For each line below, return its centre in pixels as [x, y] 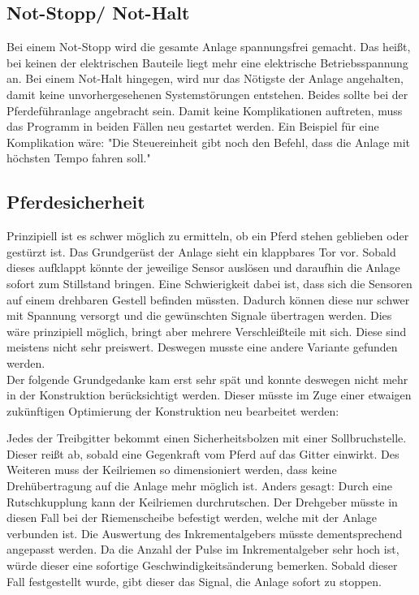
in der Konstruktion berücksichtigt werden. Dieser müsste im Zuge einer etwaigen [209, 395]
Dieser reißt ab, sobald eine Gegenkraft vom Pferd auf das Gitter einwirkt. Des [203, 453]
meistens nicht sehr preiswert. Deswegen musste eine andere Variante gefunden [202, 347]
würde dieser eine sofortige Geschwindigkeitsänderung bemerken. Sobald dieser [202, 565]
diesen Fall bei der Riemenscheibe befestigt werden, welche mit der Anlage [192, 517]
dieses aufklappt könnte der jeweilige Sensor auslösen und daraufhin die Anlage [203, 267]
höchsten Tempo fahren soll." [79, 158]
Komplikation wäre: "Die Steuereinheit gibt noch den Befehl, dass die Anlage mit [209, 142]
